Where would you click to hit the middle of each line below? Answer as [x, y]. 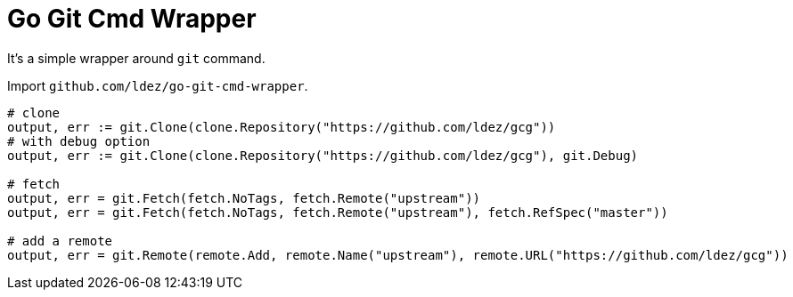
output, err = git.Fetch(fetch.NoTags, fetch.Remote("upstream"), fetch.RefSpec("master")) [338, 212]
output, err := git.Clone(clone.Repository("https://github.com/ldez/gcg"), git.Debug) [323, 155]
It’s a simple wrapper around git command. [136, 58]
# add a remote [60, 241]
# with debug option [79, 141]
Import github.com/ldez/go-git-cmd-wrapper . [158, 85]
